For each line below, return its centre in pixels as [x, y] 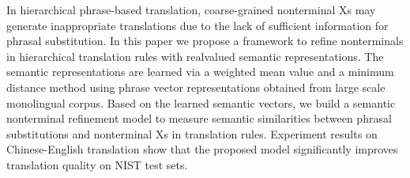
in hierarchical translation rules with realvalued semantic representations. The [195, 56]
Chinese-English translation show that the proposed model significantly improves [202, 149]
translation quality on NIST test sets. [97, 164]
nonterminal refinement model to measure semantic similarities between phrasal [199, 118]
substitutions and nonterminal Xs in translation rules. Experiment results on [192, 133]
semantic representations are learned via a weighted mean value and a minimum [200, 72]
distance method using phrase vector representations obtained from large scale [196, 87]
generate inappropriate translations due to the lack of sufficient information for [197, 25]
